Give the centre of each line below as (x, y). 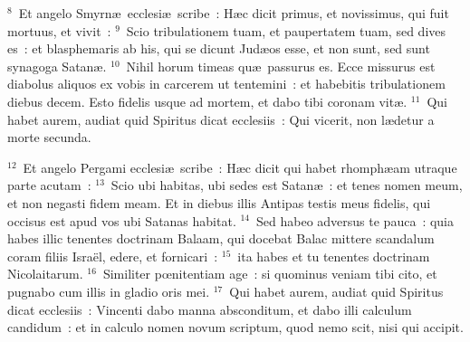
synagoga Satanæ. (57, 66)
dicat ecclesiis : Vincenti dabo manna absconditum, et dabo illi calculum (210, 309)
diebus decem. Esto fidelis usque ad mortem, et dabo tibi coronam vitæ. (207, 101)
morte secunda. (49, 137)
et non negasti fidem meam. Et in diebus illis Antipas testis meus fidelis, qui (219, 202)
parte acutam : (49, 185)
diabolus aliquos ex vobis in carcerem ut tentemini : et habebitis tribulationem (226, 84)
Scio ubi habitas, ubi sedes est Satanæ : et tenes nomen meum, (287, 185)
